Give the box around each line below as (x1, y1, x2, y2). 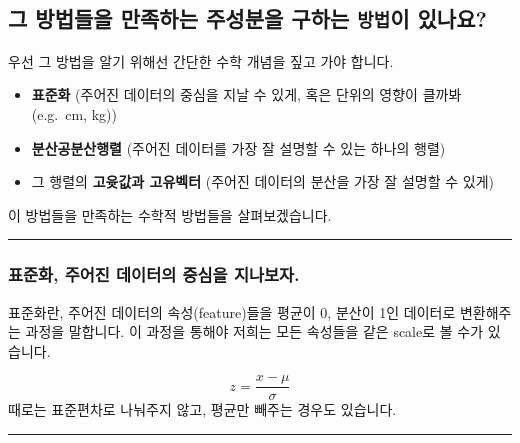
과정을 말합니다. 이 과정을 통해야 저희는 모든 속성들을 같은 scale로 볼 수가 (25, 321, 484, 342)
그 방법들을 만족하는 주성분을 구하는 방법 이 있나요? (8, 3, 487, 34)
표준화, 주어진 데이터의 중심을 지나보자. (8, 262, 300, 287)
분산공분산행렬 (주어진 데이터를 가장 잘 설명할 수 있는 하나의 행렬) (31, 137, 446, 158)
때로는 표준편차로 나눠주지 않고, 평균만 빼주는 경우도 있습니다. (8, 399, 397, 420)
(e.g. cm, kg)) (31, 103, 117, 124)
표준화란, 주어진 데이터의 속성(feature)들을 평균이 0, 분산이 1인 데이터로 (8, 301, 456, 322)
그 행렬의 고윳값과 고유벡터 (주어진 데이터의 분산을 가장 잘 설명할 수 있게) (31, 171, 494, 192)
